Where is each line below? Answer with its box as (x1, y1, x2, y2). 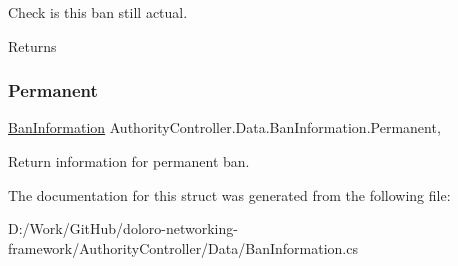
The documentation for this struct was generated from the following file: (8, 184, 451, 205)
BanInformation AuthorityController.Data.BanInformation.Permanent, (8, 117, 441, 138)
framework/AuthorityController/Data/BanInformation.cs (8, 237, 358, 258)
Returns (8, 35, 57, 56)
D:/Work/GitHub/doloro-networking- (8, 218, 238, 239)
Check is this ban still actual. (8, 2, 188, 22)
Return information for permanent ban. (8, 151, 250, 171)
